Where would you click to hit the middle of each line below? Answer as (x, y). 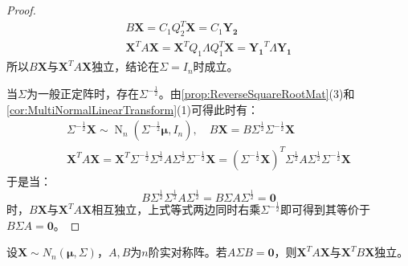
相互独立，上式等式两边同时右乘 (176, 209)
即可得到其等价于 (325, 209)
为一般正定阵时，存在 (82, 94)
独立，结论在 (126, 66)
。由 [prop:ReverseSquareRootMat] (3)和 (257, 94)
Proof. (21, 10)
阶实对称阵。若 (188, 252)
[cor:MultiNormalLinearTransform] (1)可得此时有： (133, 109)
